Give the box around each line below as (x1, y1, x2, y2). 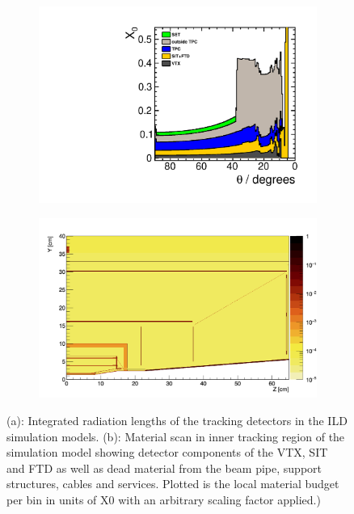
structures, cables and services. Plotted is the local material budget (6, 475, 339, 492)
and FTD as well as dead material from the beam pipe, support (6, 459, 322, 476)
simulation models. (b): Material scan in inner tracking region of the (6, 428, 345, 444)
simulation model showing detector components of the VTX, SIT (6, 444, 328, 461)
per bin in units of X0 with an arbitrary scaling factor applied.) (6, 491, 321, 508)
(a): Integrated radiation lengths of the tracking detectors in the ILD (6, 412, 348, 429)
